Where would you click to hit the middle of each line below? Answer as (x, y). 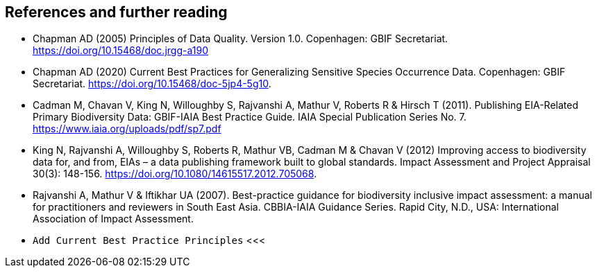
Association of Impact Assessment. (113, 219)
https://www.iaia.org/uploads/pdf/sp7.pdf (127, 129)
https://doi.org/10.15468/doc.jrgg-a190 (120, 51)
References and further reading (116, 12)
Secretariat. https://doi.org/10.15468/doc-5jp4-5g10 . (152, 84)
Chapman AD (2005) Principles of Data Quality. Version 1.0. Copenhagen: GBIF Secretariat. (241, 39)
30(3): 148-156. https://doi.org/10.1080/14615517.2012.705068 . (175, 174)
